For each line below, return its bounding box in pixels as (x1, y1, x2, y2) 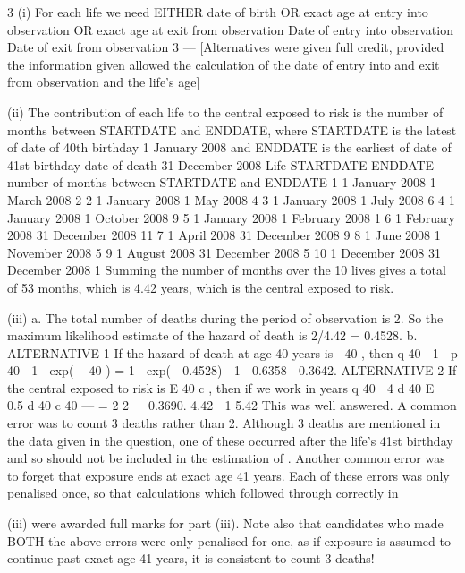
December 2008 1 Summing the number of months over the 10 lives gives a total (7, 261, 446, 279)
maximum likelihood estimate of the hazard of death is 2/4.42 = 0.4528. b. (7, 326, 418, 345)
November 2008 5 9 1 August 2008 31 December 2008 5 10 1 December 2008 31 (7, 243, 442, 261)
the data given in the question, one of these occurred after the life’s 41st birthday (7, 431, 453, 449)
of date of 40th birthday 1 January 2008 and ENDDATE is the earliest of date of (7, 138, 452, 157)
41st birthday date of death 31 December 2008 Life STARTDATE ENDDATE (7, 155, 435, 174)
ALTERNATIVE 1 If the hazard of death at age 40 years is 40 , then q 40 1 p (7, 343, 458, 362)
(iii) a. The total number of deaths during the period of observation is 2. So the (7, 308, 444, 327)
